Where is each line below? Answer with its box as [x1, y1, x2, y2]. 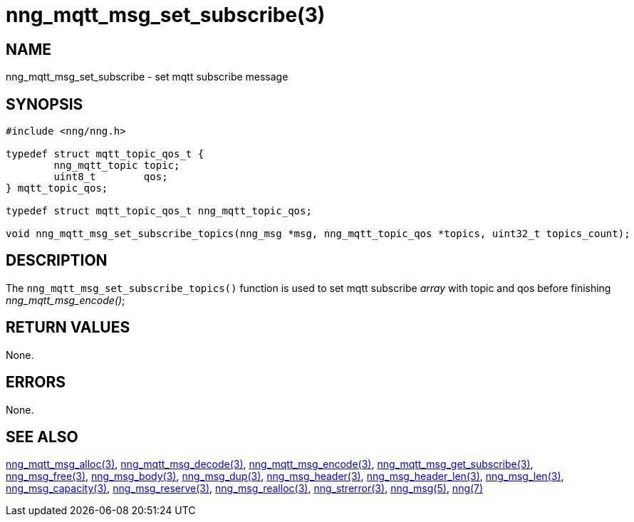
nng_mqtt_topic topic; [53, 160, 180, 172]
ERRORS [6, 373, 66, 392]
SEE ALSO [6, 427, 78, 446]
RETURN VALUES [6, 318, 130, 337]
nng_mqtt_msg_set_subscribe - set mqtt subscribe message [6, 71, 289, 83]
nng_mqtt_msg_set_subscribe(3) [6, 3, 326, 27]
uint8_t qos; [53, 171, 168, 183]
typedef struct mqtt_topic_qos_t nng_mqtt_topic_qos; [6, 205, 312, 217]
